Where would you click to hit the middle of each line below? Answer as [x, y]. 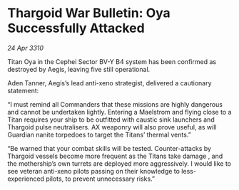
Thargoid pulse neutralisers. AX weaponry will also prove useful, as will [112, 127]
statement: [23, 90]
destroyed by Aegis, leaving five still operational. [79, 69]
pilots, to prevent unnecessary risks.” [101, 179]
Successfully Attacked [76, 28]
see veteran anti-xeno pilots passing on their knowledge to [94, 171]
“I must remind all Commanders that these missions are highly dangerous [115, 104]
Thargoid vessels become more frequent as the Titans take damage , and [115, 156]
